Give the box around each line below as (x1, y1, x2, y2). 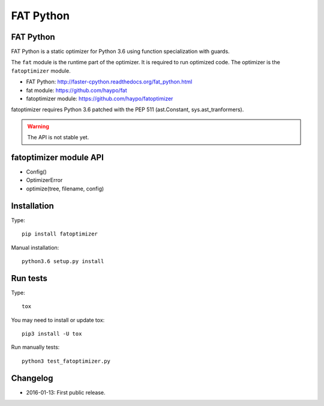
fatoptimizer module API (11, 153, 104, 162)
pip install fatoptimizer (22, 231, 98, 237)
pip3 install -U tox (22, 330, 82, 338)
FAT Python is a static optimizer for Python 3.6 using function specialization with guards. (11, 48, 230, 55)
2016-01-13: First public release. (26, 389, 106, 396)
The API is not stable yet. (27, 134, 89, 141)
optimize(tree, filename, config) (26, 185, 104, 192)
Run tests (11, 273, 47, 283)
